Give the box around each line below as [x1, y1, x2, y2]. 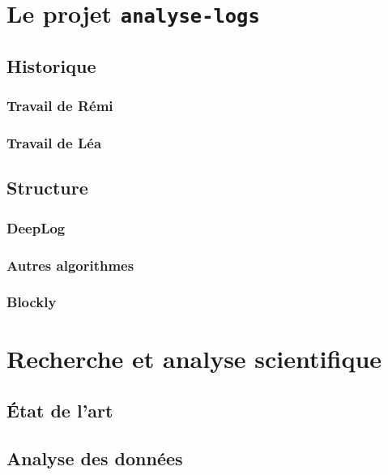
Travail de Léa [6, 133, 102, 153]
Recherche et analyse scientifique [6, 342, 382, 375]
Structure [6, 175, 88, 200]
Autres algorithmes [6, 255, 134, 275]
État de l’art [6, 398, 113, 423]
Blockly [6, 292, 57, 312]
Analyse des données [6, 445, 183, 470]
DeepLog [6, 217, 66, 237]
